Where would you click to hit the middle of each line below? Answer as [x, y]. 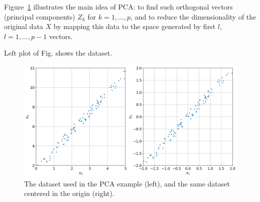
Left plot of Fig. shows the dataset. [58, 53]
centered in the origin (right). [69, 193]
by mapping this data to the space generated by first [135, 26]
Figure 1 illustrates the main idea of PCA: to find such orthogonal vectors [118, 7]
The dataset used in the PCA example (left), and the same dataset [127, 183]
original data [24, 26]
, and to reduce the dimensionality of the [193, 16]
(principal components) [40, 16]
